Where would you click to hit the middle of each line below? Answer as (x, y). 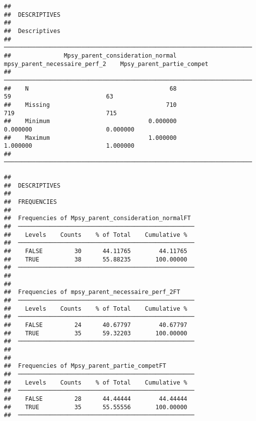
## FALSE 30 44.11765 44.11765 (96, 251)
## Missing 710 (90, 105)
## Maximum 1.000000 (90, 138)
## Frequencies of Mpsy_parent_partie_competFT (85, 366)
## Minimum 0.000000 (90, 121)
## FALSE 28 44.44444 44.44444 (96, 399)
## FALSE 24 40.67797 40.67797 (96, 325)
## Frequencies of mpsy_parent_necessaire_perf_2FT (92, 292)
